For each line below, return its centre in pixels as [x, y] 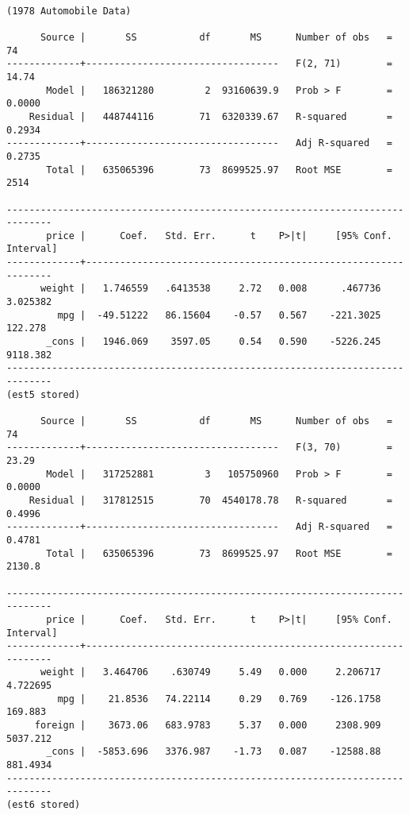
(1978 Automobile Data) [69, 11]
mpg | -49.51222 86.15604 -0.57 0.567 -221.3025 [219, 315]
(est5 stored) [44, 394]
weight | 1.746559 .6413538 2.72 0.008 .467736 [210, 289]
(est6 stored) [44, 805]
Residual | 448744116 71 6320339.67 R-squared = [210, 116]
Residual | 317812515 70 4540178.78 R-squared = [210, 500]
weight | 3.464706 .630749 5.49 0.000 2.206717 [210, 672]
